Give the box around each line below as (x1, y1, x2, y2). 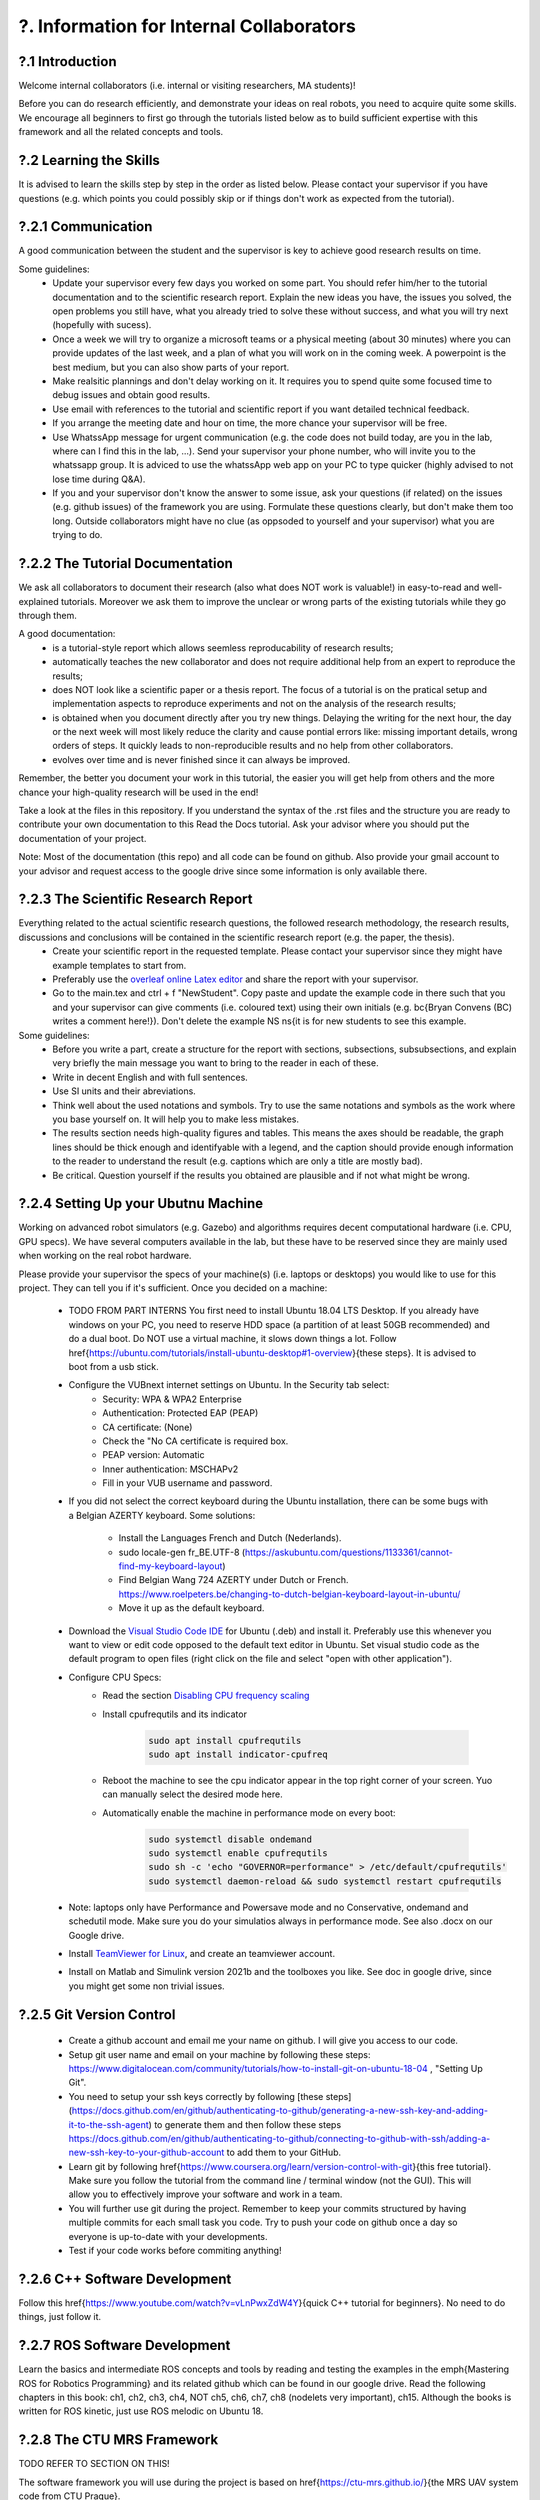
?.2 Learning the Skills (18, 152, 160, 169)
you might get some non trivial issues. (68, 1980, 225, 1992)
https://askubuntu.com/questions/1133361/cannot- (245, 1546, 454, 1558)
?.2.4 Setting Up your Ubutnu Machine (18, 1195, 264, 1212)
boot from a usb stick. (68, 1360, 159, 1372)
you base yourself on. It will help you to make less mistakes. (52, 1113, 300, 1125)
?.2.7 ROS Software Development (18, 2337, 231, 2354)
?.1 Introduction (18, 53, 117, 70)
